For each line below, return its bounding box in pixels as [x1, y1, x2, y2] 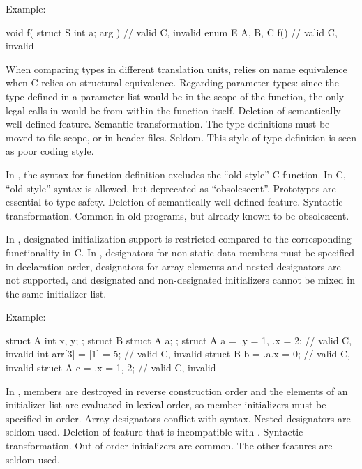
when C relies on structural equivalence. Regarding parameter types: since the [6, 75, 339, 90]
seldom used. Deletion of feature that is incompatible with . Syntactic [6, 424, 303, 439]
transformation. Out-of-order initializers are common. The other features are [6, 438, 333, 453]
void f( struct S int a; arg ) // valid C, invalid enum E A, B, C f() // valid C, [6, 24, 338, 39]
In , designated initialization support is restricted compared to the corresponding [6, 231, 352, 246]
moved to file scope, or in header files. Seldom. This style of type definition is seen [6, 130, 356, 144]
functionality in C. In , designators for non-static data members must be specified [6, 245, 354, 259]
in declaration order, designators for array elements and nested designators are [6, 259, 341, 273]
